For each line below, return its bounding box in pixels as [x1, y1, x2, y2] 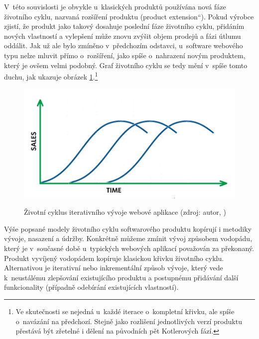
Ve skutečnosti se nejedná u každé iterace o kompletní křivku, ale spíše [15, 306, 235, 316]
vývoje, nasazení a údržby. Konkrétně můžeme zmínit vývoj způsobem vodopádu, [4, 233, 253, 244]
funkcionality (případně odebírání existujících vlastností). [4, 282, 179, 292]
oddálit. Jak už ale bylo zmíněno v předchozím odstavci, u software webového [4, 40, 243, 51]
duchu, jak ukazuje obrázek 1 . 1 [4, 70, 98, 82]
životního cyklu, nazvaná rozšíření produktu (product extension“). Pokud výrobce [4, 11, 254, 21]
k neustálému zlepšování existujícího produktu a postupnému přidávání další [4, 272, 239, 282]
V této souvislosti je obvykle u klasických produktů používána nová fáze [4, 1, 226, 11]
